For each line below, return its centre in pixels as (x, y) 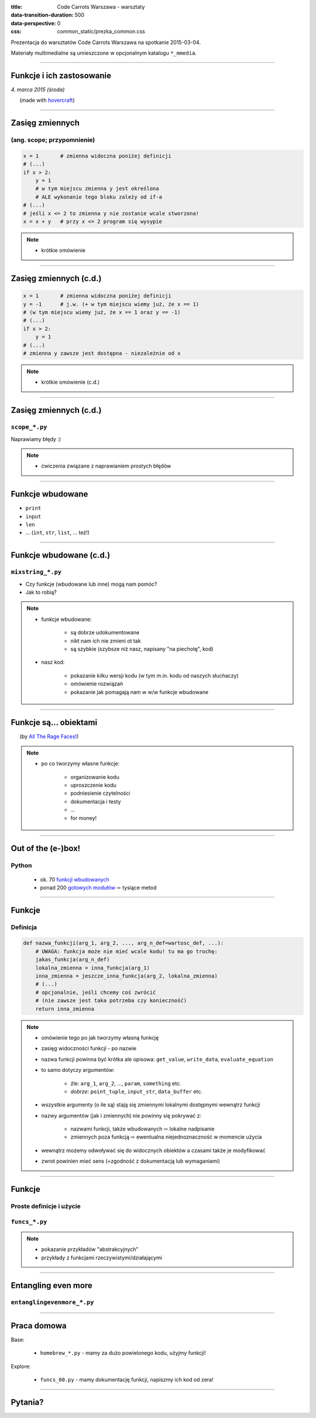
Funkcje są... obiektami (54, 722)
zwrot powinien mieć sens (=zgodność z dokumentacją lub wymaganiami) (131, 1161)
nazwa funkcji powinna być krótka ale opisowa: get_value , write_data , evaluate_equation (157, 1059)
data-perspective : (34, 23)
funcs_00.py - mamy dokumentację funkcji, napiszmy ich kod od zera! (127, 1380)
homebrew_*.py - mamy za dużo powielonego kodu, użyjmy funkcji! (123, 1353)
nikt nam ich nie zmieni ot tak (106, 641)
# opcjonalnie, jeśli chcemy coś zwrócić (96, 992)
